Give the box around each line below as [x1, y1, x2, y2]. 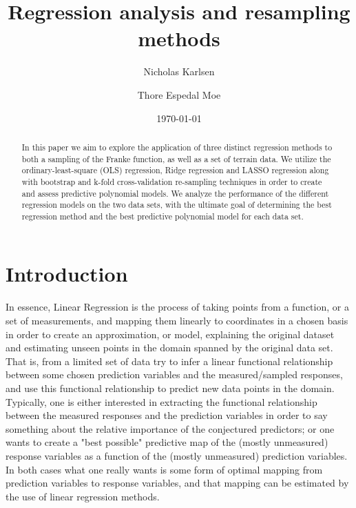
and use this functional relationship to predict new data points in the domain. [6, 380, 335, 395]
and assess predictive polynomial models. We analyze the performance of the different [21, 187, 329, 199]
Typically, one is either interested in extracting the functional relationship [6, 394, 317, 409]
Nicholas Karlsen [143, 64, 215, 79]
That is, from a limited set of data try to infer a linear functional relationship [6, 353, 333, 368]
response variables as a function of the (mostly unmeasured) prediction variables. [6, 448, 348, 462]
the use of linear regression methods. [6, 489, 160, 503]
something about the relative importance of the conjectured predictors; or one [6, 421, 335, 436]
